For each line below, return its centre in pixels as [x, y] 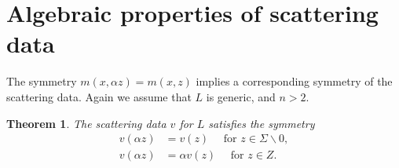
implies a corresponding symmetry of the [294, 81]
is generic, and [241, 96]
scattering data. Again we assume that [99, 96]
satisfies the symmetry [262, 123]
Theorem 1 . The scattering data [86, 123]
